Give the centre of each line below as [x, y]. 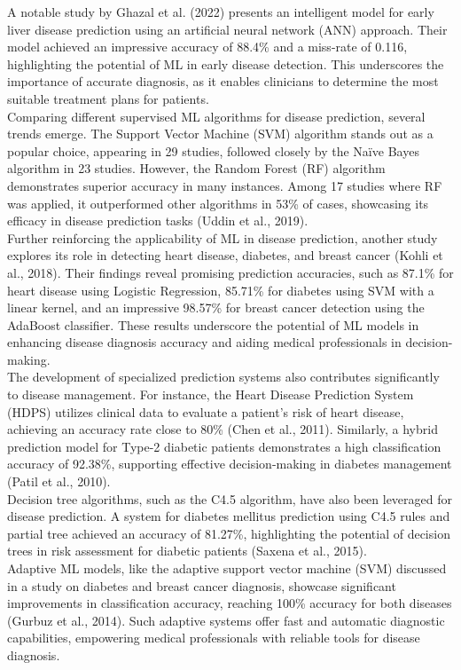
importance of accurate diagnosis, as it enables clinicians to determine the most [223, 81]
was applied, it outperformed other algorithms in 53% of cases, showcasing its [218, 203]
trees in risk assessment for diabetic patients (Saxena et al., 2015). [187, 551]
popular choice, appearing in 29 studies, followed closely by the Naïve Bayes [213, 150]
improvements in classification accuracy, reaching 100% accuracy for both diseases [230, 603]
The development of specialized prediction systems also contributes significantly [223, 377]
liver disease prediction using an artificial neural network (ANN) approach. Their [227, 29]
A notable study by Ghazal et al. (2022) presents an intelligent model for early [221, 12]
